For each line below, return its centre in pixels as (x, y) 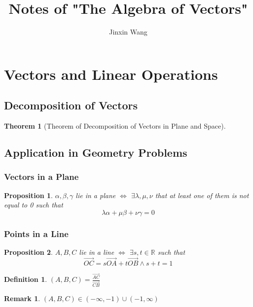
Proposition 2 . (28, 252)
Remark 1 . (22, 298)
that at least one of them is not (202, 195)
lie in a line (97, 252)
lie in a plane (96, 195)
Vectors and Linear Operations (111, 74)
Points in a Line (36, 233)
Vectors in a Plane (41, 177)
